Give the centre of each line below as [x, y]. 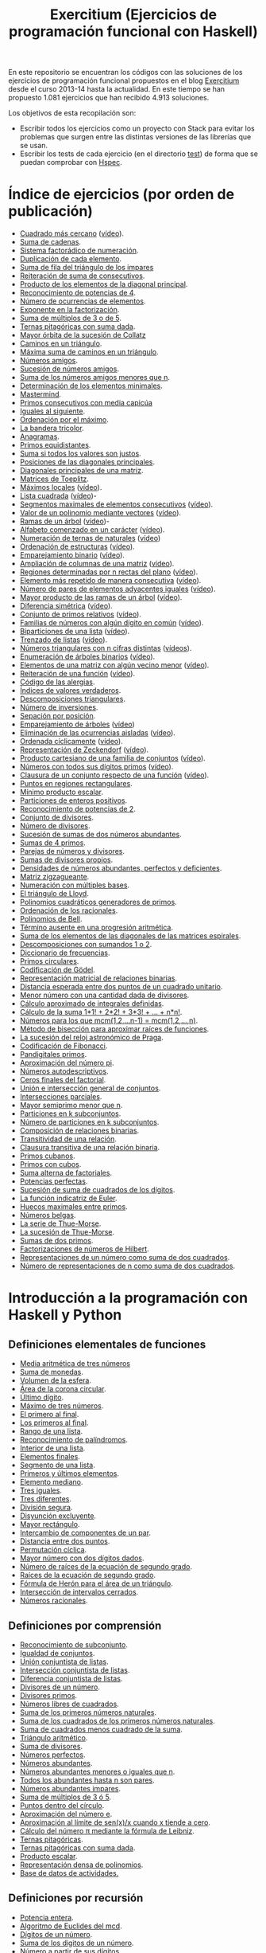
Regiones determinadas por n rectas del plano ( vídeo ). [109, 572]
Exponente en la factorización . [69, 310]
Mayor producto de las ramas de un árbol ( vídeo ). [101, 597]
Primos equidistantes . [55, 445]
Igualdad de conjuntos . [57, 1653]
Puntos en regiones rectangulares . [76, 784]
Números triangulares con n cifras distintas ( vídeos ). [106, 648]
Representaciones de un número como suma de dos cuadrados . [125, 1258]
